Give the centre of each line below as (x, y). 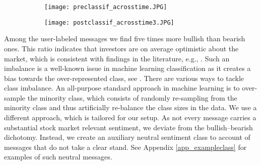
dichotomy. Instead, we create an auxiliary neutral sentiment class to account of (127, 137)
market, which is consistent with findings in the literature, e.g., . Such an (117, 58)
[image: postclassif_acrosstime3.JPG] (109, 22)
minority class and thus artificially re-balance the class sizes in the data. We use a (130, 107)
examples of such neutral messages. (58, 157)
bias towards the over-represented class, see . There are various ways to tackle (124, 78)
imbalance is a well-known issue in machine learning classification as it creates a (127, 68)
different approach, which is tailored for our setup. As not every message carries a (130, 117)
